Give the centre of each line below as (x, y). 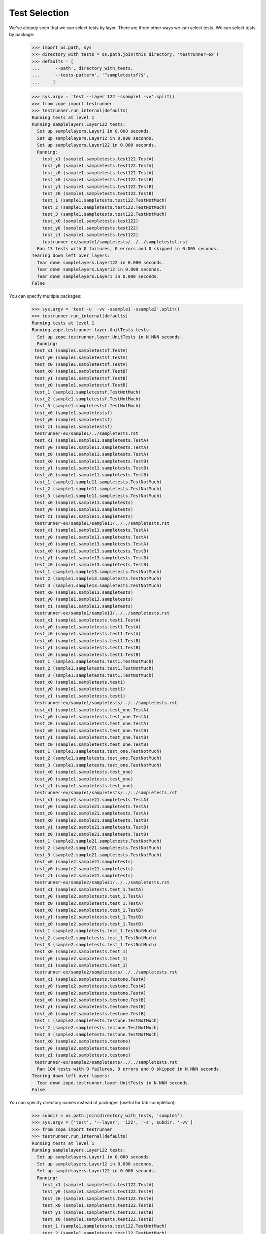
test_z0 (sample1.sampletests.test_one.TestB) (92, 744)
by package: (22, 34)
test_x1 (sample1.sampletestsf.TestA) (81, 351)
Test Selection (39, 13)
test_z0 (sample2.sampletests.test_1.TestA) (89, 903)
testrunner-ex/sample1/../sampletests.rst (87, 434)
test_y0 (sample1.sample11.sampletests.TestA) (92, 447)
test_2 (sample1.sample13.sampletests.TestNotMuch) (98, 578)
